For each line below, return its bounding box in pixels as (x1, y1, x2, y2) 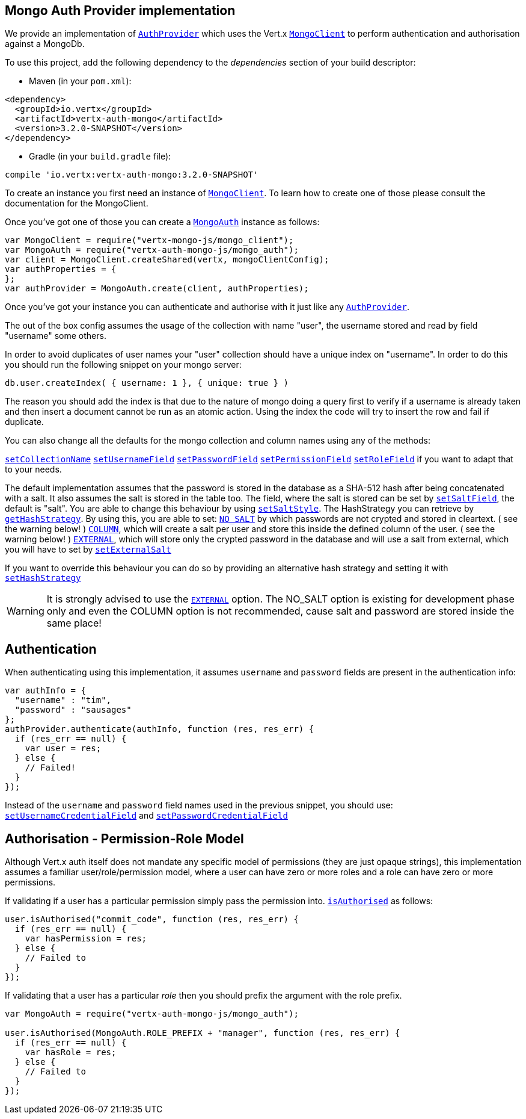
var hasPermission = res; (25, 934, 147, 944)
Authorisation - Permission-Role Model (5, 831, 244, 846)
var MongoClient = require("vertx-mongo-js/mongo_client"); (5, 235, 294, 246)
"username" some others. (5, 330, 106, 341)
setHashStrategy (5, 573, 81, 583)
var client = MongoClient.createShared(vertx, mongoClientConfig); (5, 255, 329, 265)
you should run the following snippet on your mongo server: (5, 359, 242, 370)
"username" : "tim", (14, 695, 112, 705)
